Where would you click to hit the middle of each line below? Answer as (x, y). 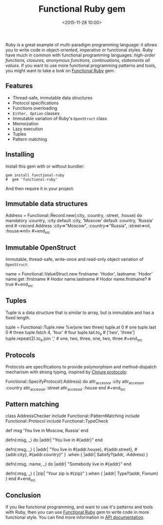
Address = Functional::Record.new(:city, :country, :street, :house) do (74, 215)
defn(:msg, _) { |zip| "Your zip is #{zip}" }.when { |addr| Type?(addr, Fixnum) (82, 473)
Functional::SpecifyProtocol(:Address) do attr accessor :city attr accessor (75, 382)
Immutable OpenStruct (41, 247)
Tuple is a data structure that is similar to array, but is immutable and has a (80, 312)
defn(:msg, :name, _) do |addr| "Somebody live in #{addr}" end (68, 464)
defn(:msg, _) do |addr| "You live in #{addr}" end (54, 440)
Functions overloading (35, 108)
